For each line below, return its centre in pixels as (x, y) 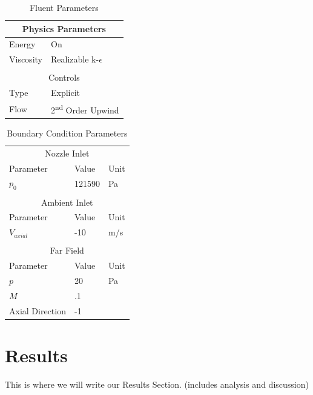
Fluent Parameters (64, 7)
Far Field (67, 250)
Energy (22, 44)
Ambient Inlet (67, 202)
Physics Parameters (64, 28)
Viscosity (26, 59)
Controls (64, 77)
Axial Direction (38, 310)
